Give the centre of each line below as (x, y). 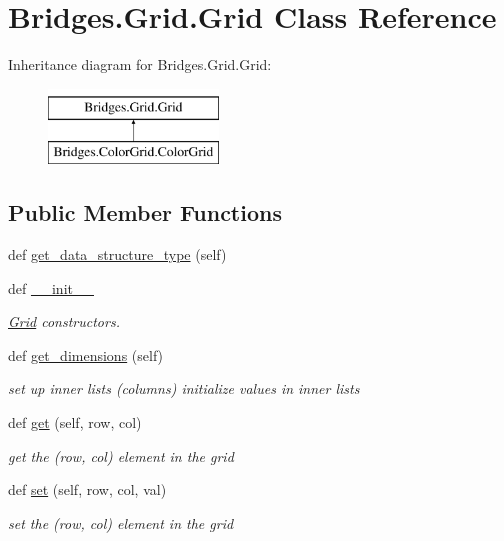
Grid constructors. (64, 321)
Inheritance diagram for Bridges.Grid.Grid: (140, 64)
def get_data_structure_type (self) (117, 254)
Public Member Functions (145, 212)
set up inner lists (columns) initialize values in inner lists (184, 388)
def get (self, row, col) (75, 422)
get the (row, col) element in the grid (121, 455)
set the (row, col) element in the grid (121, 522)
